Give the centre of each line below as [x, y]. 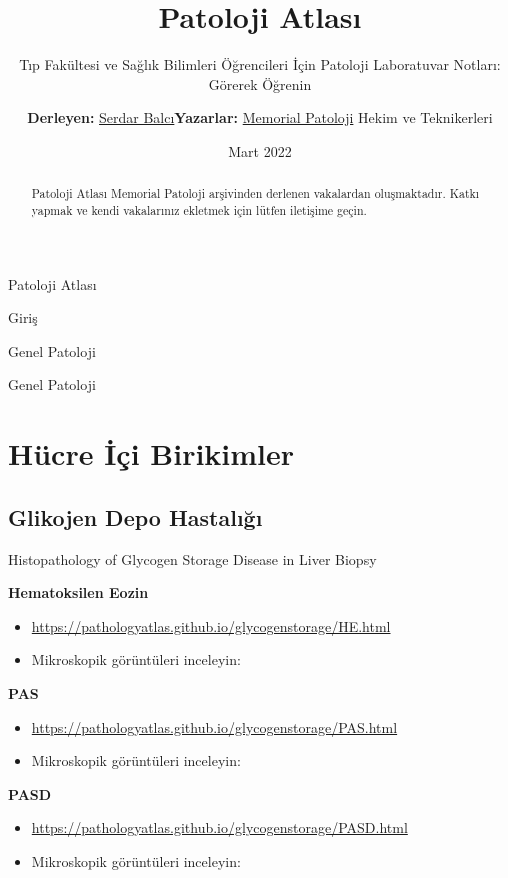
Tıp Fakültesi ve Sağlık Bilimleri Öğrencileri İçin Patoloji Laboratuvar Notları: [260, 64]
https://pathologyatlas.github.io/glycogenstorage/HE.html [211, 625]
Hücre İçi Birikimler [151, 453]
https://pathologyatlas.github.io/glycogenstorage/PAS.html [214, 726]
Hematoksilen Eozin [78, 592]
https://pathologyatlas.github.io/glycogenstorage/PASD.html [219, 827]
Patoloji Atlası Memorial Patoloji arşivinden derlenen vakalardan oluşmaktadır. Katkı [255, 193]
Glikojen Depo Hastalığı [135, 516]
